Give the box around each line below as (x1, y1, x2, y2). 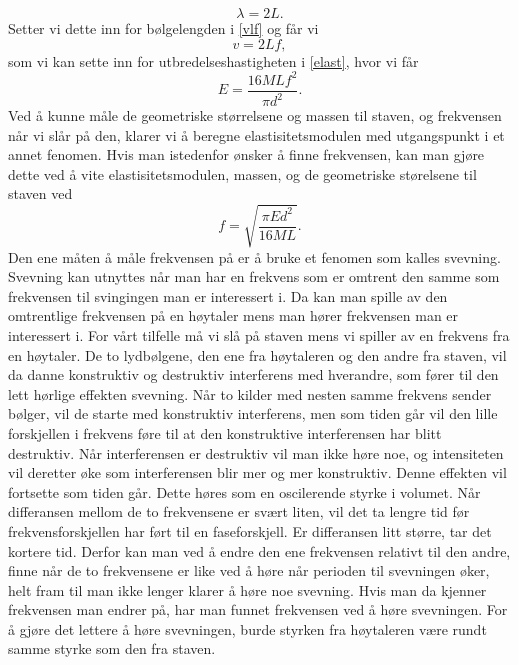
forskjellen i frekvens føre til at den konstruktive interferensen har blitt (8, 422, 442, 443)
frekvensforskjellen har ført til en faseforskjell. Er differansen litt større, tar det (8, 520, 492, 541)
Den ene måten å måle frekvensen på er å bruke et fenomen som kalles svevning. (8, 246, 501, 267)
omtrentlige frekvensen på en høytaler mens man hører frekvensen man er (8, 305, 459, 326)
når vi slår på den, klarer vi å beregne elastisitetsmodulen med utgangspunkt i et (8, 124, 505, 145)
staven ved (8, 183, 73, 204)
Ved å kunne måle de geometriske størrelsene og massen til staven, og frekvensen (8, 105, 502, 126)
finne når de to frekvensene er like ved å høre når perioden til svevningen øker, (8, 560, 490, 581)
